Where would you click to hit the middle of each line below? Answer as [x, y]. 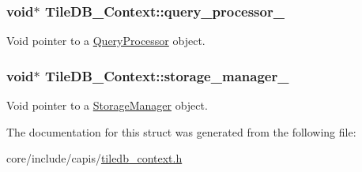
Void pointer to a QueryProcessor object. [106, 41]
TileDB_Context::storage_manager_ [167, 75]
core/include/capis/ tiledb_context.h [94, 158]
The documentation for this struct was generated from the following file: [181, 131]
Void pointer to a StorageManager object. [107, 105]
